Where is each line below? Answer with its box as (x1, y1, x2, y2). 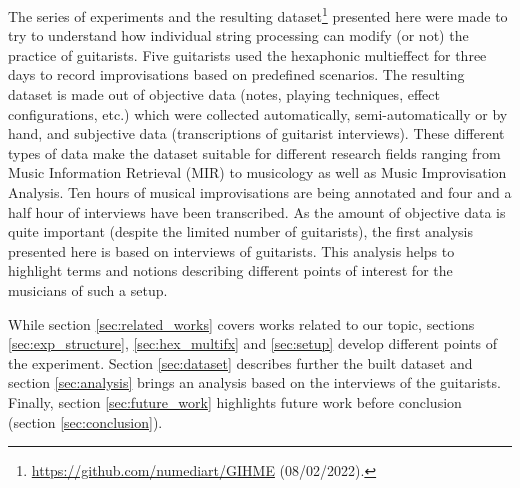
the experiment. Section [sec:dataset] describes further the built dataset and (8, 352, 473, 373)
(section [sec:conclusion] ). (8, 411, 163, 432)
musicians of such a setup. (8, 279, 168, 300)
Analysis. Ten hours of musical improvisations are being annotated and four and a (8, 182, 512, 202)
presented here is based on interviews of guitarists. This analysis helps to (8, 240, 455, 261)
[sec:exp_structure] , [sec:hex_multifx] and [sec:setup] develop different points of (8, 333, 498, 354)
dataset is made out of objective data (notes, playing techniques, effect (8, 84, 440, 105)
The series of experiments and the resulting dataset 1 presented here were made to (8, 3, 508, 26)
